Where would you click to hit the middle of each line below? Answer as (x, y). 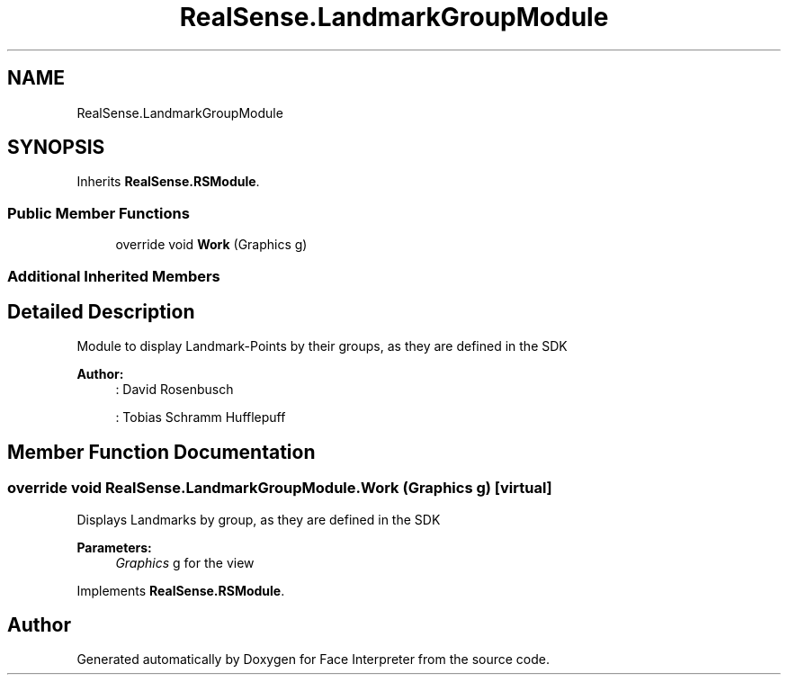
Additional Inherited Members (114, 276)
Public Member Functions (98, 213)
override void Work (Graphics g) (211, 245)
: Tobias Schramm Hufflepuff (201, 417)
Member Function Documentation (161, 452)
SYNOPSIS (56, 148)
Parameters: (114, 547)
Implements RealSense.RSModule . (181, 590)
